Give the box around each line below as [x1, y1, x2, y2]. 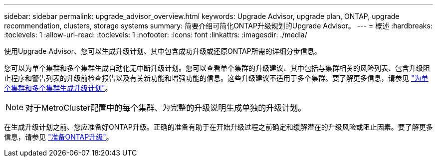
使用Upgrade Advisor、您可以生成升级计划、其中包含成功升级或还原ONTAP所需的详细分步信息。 [4, 47, 321, 55]
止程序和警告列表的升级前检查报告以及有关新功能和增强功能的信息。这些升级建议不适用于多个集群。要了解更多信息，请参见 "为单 [4, 74, 429, 82]
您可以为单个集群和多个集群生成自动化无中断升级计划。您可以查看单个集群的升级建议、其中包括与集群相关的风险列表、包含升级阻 [4, 64, 430, 72]
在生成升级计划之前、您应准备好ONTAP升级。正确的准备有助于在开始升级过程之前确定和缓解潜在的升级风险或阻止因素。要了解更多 [4, 123, 433, 131]
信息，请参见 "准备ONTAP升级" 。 [4, 133, 113, 141]
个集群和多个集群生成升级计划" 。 [4, 84, 112, 92]
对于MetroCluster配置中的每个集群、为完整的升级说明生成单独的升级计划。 [25, 103, 306, 113]
